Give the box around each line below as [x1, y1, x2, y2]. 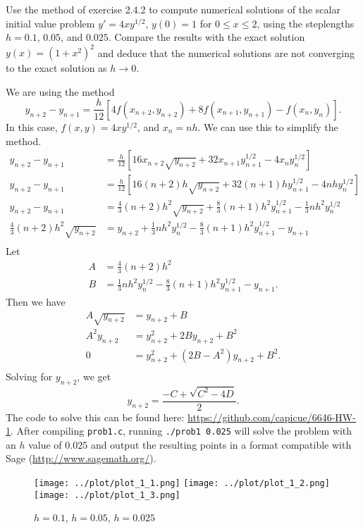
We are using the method [6, 84, 115, 99]
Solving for [6, 369, 53, 384]
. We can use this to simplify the [197, 119, 338, 134]
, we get [77, 369, 111, 384]
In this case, [6, 119, 58, 134]
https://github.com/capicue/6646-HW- [187, 409, 356, 424]
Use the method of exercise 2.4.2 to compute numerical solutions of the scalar [6, 2, 340, 16]
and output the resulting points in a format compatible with [90, 437, 352, 452]
